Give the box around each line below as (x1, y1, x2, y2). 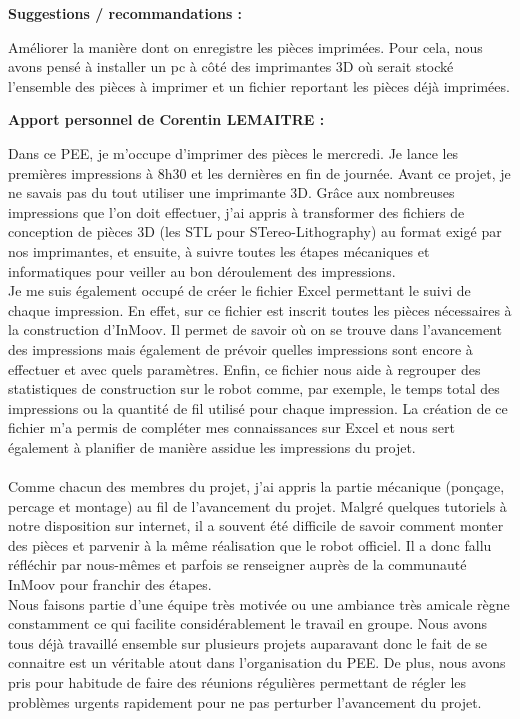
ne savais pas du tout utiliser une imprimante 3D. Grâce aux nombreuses (8, 182, 455, 203)
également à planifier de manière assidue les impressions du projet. (8, 436, 416, 457)
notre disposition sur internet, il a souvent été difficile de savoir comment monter (8, 515, 504, 536)
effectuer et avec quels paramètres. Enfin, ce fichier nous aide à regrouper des (8, 358, 481, 379)
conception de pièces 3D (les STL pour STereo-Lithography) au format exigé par (8, 221, 502, 242)
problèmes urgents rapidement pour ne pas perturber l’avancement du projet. (8, 691, 482, 712)
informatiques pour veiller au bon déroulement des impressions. (8, 260, 396, 281)
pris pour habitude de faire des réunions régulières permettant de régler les (8, 672, 467, 692)
